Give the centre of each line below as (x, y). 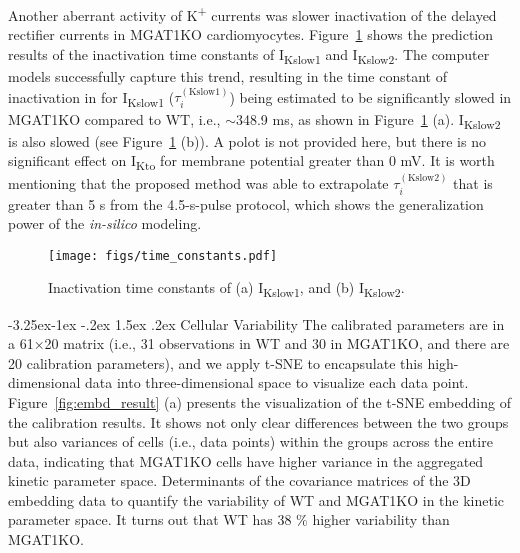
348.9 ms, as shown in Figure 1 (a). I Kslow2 (368, 120)
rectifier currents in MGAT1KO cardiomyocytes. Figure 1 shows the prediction (251, 34)
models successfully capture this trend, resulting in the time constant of (227, 75)
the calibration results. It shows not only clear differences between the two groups (258, 421)
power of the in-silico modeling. (105, 223)
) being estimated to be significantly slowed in (370, 96)
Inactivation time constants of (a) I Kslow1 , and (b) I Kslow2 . (226, 289)
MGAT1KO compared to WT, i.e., (114, 118)
